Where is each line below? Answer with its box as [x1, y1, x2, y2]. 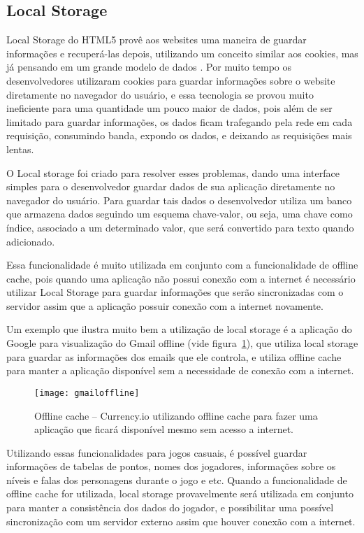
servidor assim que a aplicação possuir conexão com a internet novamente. [6, 298, 323, 313]
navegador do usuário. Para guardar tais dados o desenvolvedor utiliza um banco [6, 192, 352, 207]
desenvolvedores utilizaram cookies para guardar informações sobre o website [6, 73, 335, 87]
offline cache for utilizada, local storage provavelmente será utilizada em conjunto [6, 486, 354, 501]
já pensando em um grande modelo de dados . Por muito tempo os [6, 59, 292, 74]
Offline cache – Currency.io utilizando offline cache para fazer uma [34, 408, 318, 422]
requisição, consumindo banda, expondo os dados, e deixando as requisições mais [6, 128, 352, 143]
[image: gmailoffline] [34, 388, 140, 398]
